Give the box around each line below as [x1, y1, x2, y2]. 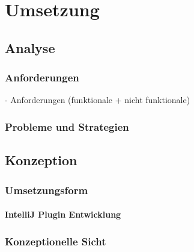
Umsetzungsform [5, 182, 88, 197]
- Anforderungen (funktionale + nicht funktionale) [5, 93, 190, 106]
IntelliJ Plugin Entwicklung [5, 208, 121, 221]
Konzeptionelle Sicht [5, 233, 106, 248]
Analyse [5, 38, 55, 57]
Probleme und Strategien [5, 119, 129, 134]
